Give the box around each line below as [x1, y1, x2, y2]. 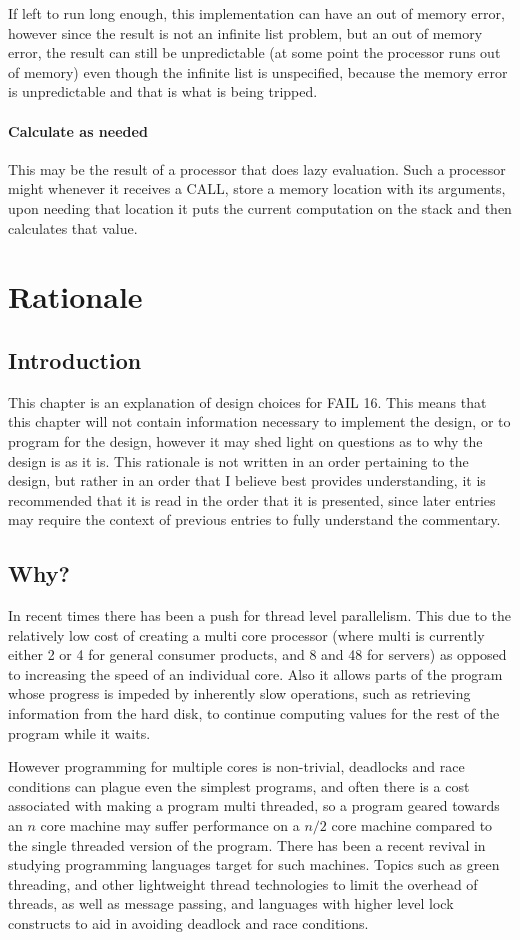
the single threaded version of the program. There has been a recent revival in [8, 834, 486, 855]
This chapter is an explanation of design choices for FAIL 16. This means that [8, 391, 487, 412]
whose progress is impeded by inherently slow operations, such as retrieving [8, 683, 471, 704]
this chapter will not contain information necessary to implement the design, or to [8, 411, 511, 432]
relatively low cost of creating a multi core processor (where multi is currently [8, 624, 485, 645]
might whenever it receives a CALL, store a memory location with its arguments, [8, 178, 506, 199]
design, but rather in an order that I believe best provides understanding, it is [8, 470, 486, 491]
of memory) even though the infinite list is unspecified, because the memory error [8, 61, 508, 82]
